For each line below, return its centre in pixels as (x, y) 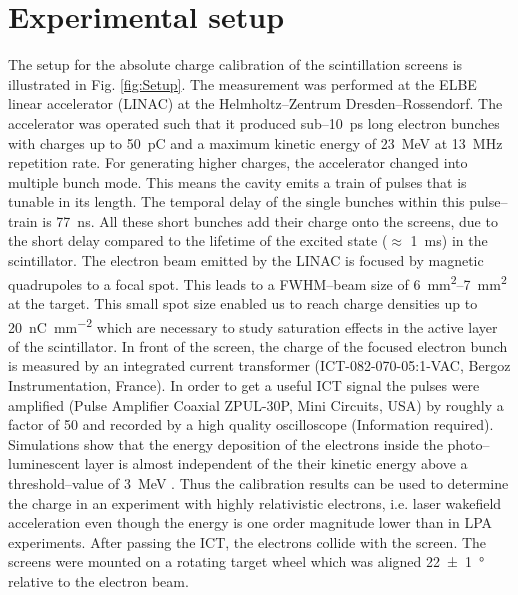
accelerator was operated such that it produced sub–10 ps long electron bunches (254, 122)
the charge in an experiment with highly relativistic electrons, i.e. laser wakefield (255, 502)
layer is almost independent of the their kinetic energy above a (276, 463)
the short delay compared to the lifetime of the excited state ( (198, 240)
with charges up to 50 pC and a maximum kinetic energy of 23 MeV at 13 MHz (255, 142)
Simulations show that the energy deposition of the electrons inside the (225, 443)
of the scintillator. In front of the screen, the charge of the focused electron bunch (258, 345)
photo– (468, 443)
